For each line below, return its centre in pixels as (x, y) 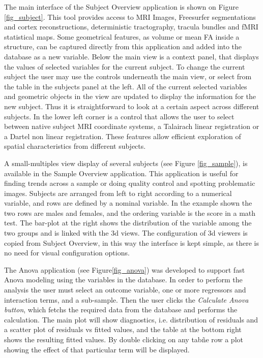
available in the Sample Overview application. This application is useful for (121, 173)
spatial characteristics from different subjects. (75, 146)
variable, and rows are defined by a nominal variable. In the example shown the (128, 203)
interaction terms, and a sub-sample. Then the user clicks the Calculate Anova (126, 299)
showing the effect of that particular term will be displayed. (97, 349)
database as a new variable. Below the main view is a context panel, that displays (131, 56)
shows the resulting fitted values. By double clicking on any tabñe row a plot (124, 339)
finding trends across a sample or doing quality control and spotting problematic (130, 183)
